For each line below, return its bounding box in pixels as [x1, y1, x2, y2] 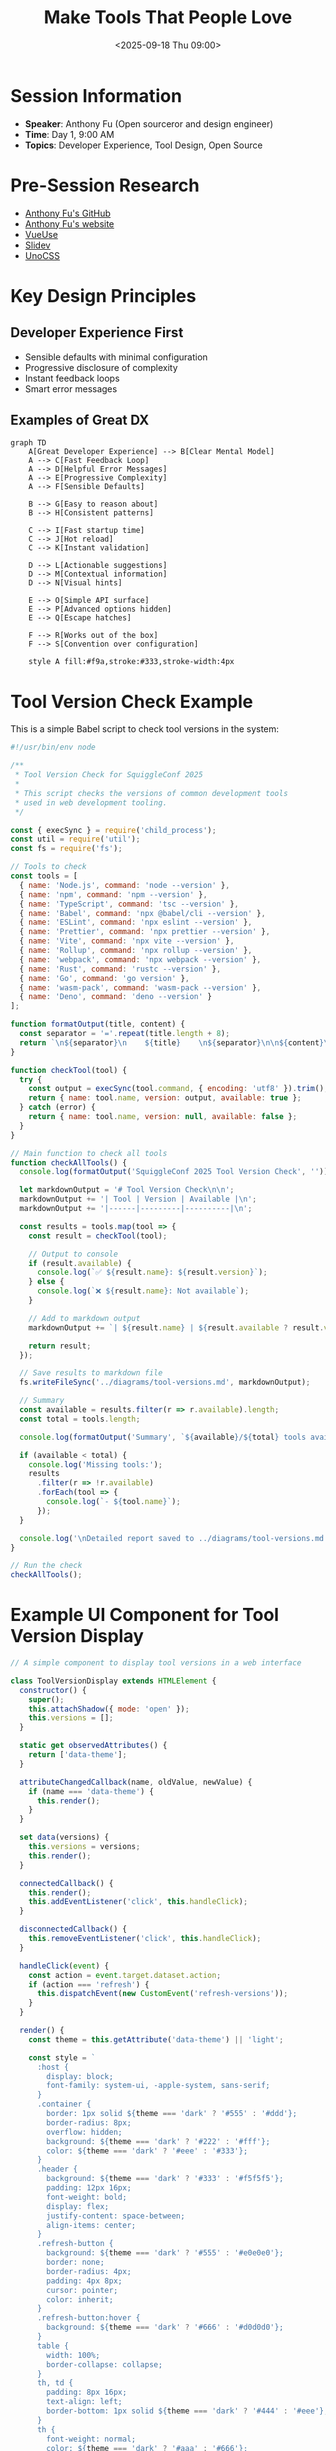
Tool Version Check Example [10, 690, 253, 713]
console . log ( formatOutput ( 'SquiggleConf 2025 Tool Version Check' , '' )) [19, 1167, 329, 1177]
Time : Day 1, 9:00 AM [24, 128, 115, 140]
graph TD [10, 438, 47, 448]
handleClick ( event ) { [19, 1961, 110, 1971]
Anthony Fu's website [24, 217, 115, 230]
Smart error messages [24, 382, 118, 395]
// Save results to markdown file [19, 1368, 163, 1378]
